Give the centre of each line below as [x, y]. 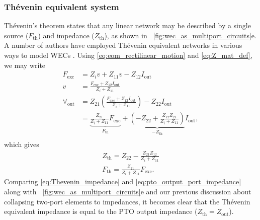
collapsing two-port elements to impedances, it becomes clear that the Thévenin [127, 201]
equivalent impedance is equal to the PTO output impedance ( [101, 211]
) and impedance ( [66, 35]
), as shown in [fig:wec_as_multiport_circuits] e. [180, 35]
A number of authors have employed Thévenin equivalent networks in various [123, 45]
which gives [22, 144]
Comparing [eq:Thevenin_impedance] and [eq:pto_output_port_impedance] [123, 181]
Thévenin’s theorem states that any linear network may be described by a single [127, 25]
